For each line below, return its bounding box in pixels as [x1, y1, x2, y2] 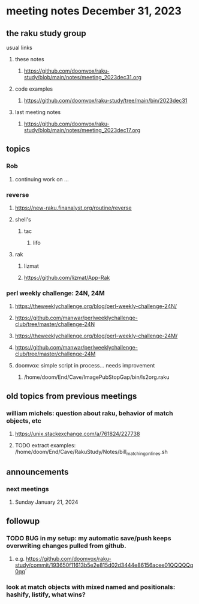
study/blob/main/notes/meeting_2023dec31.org [23, 74, 142, 80]
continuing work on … [14, 175, 69, 183]
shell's [14, 216, 31, 223]
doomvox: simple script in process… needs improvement [14, 362, 155, 369]
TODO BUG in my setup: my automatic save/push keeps [6, 534, 171, 542]
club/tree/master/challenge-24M [14, 350, 96, 358]
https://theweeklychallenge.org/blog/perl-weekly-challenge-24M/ [14, 332, 178, 340]
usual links [6, 44, 33, 51]
